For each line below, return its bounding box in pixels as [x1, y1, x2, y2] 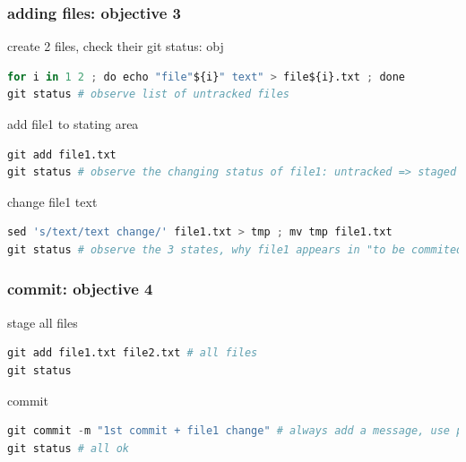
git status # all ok [7, 441, 130, 455]
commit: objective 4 [7, 278, 153, 300]
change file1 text [7, 192, 98, 210]
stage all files [7, 312, 78, 331]
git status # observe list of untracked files [7, 88, 289, 101]
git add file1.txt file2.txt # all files [7, 346, 258, 360]
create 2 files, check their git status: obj [7, 37, 224, 56]
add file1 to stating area [7, 115, 139, 133]
